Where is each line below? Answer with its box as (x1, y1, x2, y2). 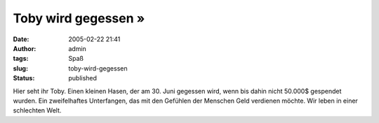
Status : (13, 74, 35, 82)
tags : (13, 55, 29, 63)
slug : (13, 64, 28, 73)
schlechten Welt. (13, 106, 62, 115)
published (68, 74, 98, 82)
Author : (13, 44, 36, 52)
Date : (13, 35, 29, 43)
